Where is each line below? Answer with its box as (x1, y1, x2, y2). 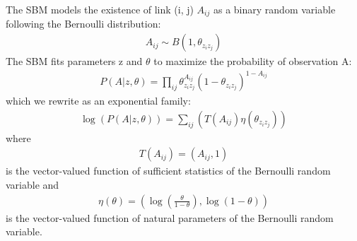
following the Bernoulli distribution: (6, 16, 161, 31)
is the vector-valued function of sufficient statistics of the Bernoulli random (6, 163, 331, 178)
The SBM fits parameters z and (6, 54, 143, 69)
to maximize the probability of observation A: (153, 54, 352, 69)
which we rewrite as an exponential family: (6, 93, 191, 108)
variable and (6, 177, 59, 192)
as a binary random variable (213, 2, 336, 16)
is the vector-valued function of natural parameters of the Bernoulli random (6, 210, 334, 225)
